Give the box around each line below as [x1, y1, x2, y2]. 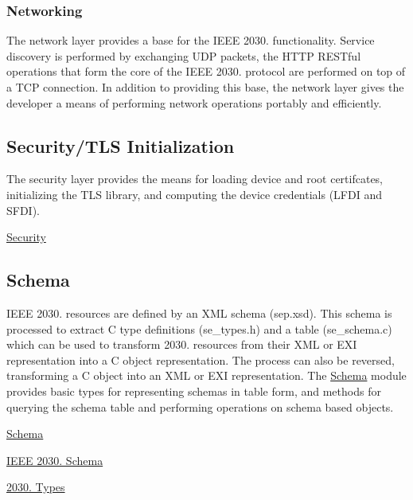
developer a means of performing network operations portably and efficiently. [6, 94, 382, 111]
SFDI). [6, 201, 41, 218]
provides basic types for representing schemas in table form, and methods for [6, 382, 381, 399]
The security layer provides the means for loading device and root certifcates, [6, 170, 384, 187]
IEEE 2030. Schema [6, 451, 103, 468]
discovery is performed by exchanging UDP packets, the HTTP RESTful [6, 47, 361, 64]
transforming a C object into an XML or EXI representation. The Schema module [6, 367, 407, 384]
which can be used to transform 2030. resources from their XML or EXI [6, 336, 357, 353]
